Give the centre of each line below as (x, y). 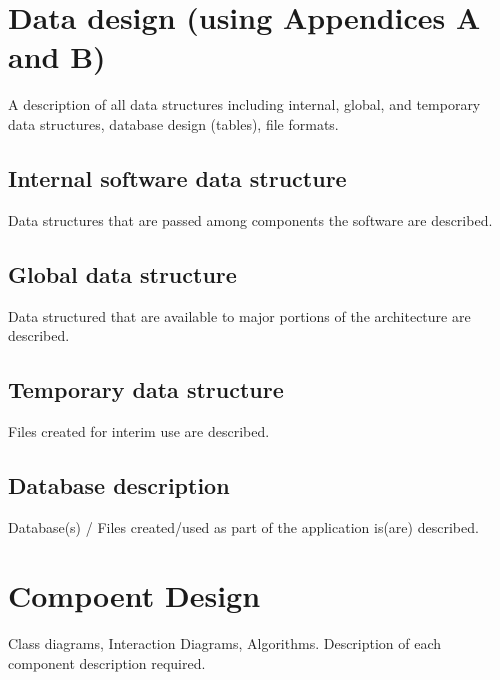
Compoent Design (134, 595)
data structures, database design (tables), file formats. (173, 123)
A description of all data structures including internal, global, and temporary (244, 104)
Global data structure (122, 273)
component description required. (107, 663)
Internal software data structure (177, 177)
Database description (119, 484)
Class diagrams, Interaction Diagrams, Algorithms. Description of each (225, 643)
